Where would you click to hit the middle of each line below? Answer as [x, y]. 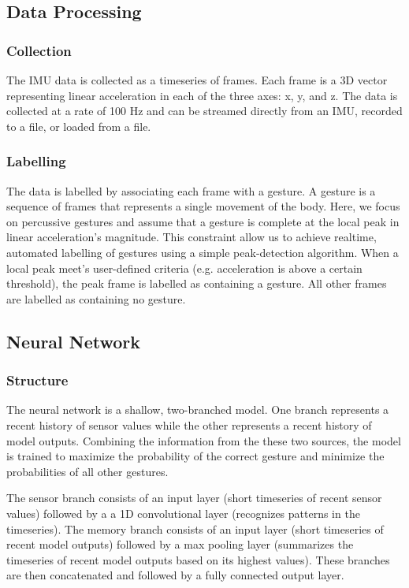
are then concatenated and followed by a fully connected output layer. [175, 575]
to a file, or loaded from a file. [79, 126]
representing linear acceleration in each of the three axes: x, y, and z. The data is [202, 95]
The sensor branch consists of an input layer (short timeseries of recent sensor [194, 498]
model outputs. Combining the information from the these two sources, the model [204, 440]
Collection [39, 50]
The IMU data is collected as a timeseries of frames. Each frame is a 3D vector [197, 80]
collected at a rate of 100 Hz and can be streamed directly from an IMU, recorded [204, 111]
